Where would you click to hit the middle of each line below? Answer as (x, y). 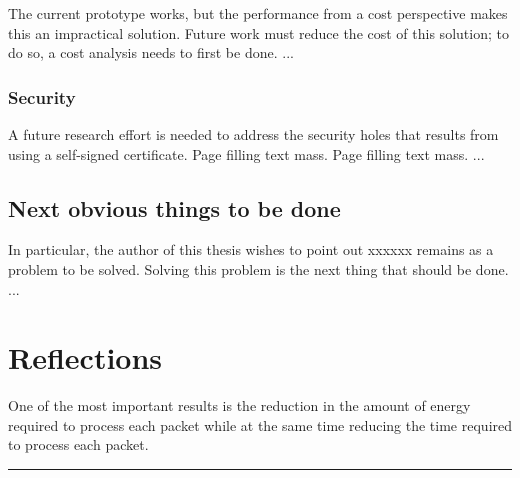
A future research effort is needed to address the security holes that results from (253, 134)
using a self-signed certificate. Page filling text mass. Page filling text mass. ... (246, 153)
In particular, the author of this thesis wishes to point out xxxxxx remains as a (251, 249)
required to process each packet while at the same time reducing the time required (260, 424)
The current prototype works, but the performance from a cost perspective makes (258, 13)
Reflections (85, 357)
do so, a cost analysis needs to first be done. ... (151, 52)
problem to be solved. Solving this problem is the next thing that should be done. (258, 268)
